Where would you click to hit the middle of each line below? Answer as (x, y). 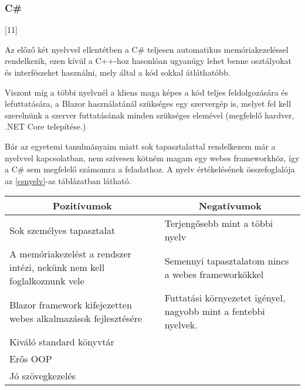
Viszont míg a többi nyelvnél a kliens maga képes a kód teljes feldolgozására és (147, 92)
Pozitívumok (82, 206)
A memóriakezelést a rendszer (70, 254)
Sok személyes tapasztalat (62, 230)
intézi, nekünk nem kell (57, 267)
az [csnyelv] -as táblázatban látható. (68, 180)
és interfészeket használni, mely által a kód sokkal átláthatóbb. (118, 72)
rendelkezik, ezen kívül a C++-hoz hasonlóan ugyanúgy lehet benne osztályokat (148, 61)
